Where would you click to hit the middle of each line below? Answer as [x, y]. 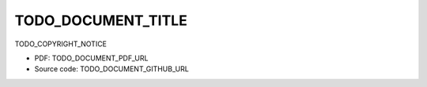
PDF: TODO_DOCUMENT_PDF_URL [91, 58]
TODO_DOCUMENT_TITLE [101, 20]
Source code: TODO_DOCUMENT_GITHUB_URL [111, 69]
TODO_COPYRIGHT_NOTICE [60, 44]
